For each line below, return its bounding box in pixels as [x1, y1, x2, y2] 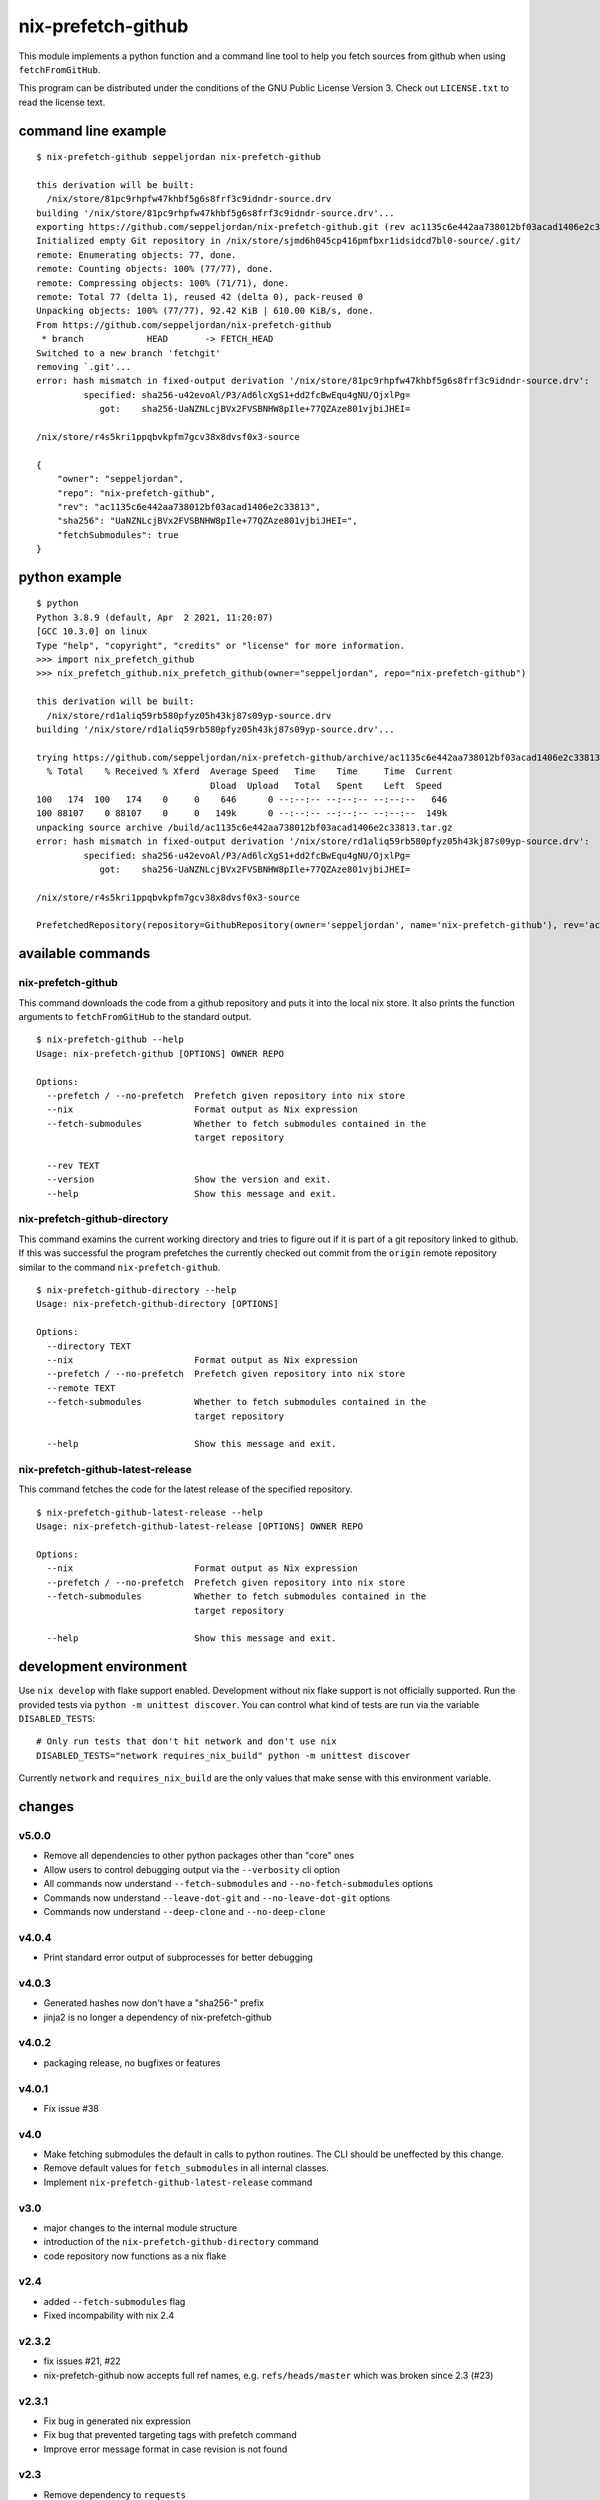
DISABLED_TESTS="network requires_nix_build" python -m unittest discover [36, 1750, 411, 1761]
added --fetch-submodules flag [43, 2295, 186, 2307]
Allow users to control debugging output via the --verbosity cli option [43, 1863, 340, 1875]
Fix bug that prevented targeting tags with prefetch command [43, 2429, 297, 2441]
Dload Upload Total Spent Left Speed [210, 780, 443, 791]
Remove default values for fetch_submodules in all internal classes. [43, 2162, 330, 2174]
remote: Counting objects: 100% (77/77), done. [36, 263, 274, 275]
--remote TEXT [46, 1382, 116, 1394]
